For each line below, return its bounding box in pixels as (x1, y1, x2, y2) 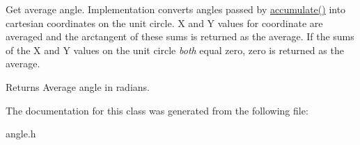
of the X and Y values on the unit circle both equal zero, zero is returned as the (6, 42, 344, 57)
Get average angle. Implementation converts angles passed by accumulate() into (6, 2, 346, 16)
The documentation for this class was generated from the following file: (6, 103, 308, 117)
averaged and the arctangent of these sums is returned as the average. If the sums (6, 29, 354, 44)
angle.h (6, 126, 36, 141)
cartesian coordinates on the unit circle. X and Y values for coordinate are (6, 15, 323, 30)
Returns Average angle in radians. (6, 79, 150, 94)
